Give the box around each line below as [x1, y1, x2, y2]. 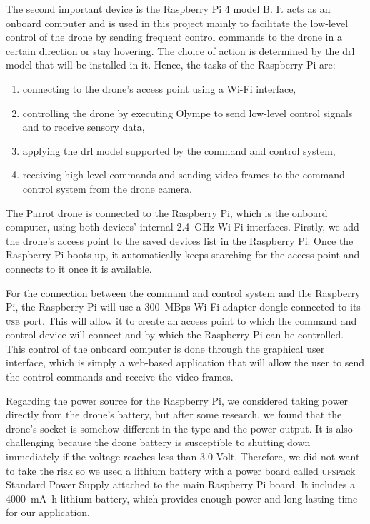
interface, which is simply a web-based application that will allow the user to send [6, 355, 365, 370]
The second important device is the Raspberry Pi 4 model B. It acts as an [6, 1, 331, 16]
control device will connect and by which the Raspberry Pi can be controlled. [6, 327, 344, 342]
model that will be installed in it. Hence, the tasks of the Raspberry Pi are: [6, 57, 336, 72]
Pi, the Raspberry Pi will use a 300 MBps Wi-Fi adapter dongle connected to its [6, 299, 361, 314]
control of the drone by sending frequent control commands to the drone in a [6, 29, 342, 44]
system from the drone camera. [56, 181, 192, 196]
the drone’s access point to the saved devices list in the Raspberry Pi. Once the [6, 233, 354, 248]
